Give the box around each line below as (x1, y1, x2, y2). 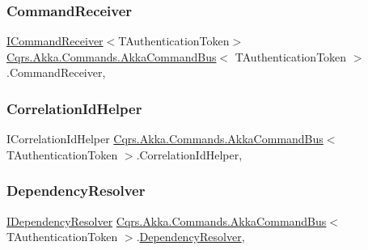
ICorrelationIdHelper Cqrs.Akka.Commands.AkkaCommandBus (6, 130, 324, 147)
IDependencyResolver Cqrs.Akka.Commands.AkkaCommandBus (6, 212, 327, 229)
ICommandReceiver (6, 32, 104, 49)
